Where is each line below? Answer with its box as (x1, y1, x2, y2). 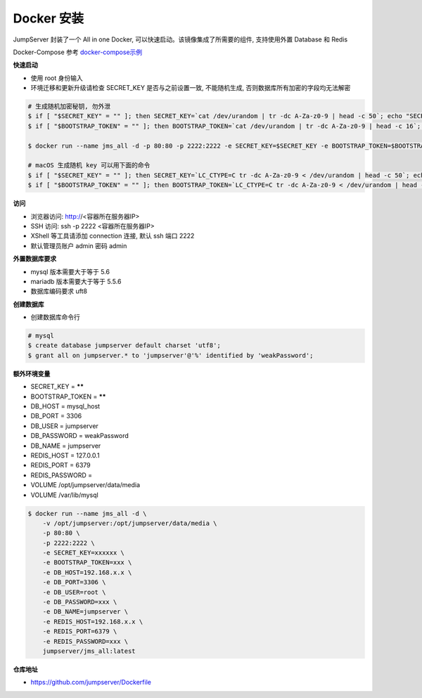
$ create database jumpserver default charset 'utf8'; (27, 342, 221, 349)
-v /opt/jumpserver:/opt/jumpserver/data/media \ (42, 519, 217, 527)
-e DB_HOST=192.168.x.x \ (42, 568, 132, 576)
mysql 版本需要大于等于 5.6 (30, 267, 110, 276)
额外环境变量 (13, 369, 51, 377)
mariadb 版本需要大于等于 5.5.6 (30, 277, 122, 285)
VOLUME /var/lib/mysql (30, 491, 98, 499)
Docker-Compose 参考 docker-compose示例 (13, 48, 143, 56)
